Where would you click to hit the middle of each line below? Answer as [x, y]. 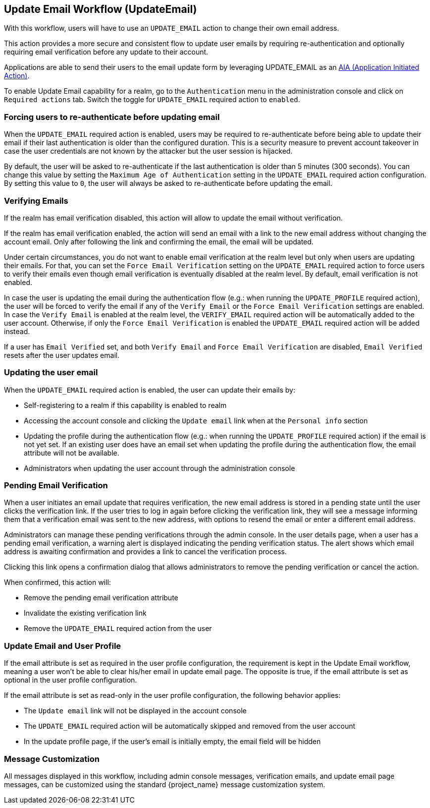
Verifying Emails [36, 201]
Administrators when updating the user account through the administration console [160, 468]
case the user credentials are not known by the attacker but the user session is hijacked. [148, 151]
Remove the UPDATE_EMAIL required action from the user [118, 629]
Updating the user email [51, 373]
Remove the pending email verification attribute [101, 598]
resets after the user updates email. [62, 355]
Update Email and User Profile [63, 646]
